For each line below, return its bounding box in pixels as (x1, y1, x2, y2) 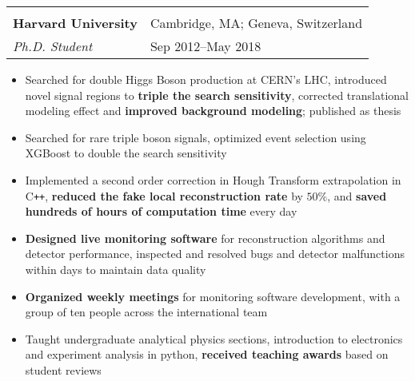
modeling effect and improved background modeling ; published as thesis (25, 102, 401, 119)
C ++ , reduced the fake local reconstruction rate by (25, 187, 303, 204)
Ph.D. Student (13, 37, 93, 55)
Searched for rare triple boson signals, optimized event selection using (25, 129, 366, 145)
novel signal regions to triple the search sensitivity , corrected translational (25, 86, 409, 103)
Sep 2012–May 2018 (150, 37, 261, 55)
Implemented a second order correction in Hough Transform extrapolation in (25, 171, 401, 188)
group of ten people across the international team (25, 304, 268, 320)
